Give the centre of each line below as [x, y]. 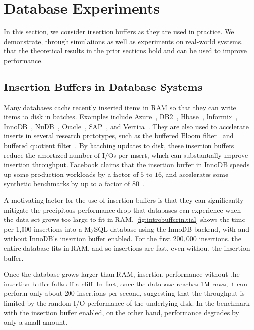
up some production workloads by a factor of [71, 174]
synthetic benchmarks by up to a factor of [67, 184]
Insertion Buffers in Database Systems [103, 86]
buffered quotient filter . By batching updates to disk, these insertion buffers [119, 145]
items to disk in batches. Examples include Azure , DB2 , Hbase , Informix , [121, 117]
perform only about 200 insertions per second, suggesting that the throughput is [124, 293]
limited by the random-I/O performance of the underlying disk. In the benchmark [127, 302]
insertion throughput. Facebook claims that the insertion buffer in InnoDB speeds [127, 165]
